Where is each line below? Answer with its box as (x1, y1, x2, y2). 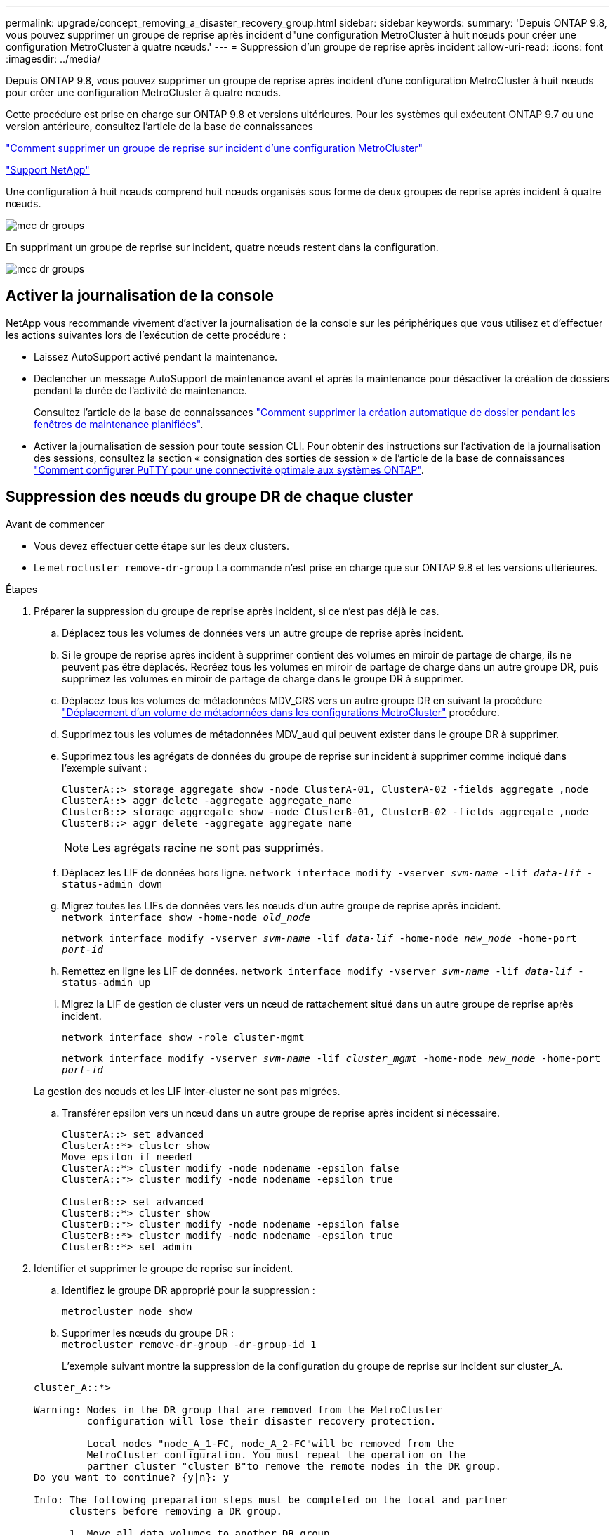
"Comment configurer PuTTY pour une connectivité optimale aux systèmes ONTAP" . (34, 463, 424, 476)
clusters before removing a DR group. (69, 1505, 283, 1517)
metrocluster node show (62, 1305, 192, 1317)
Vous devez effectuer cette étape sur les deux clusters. (34, 539, 289, 552)
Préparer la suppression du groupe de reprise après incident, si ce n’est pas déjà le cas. (34, 604, 439, 617)
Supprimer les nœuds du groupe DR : (62, 1326, 234, 1339)
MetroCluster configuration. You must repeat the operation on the (86, 1449, 466, 1460)
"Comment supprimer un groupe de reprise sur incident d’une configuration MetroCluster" (6, 142, 423, 154)
